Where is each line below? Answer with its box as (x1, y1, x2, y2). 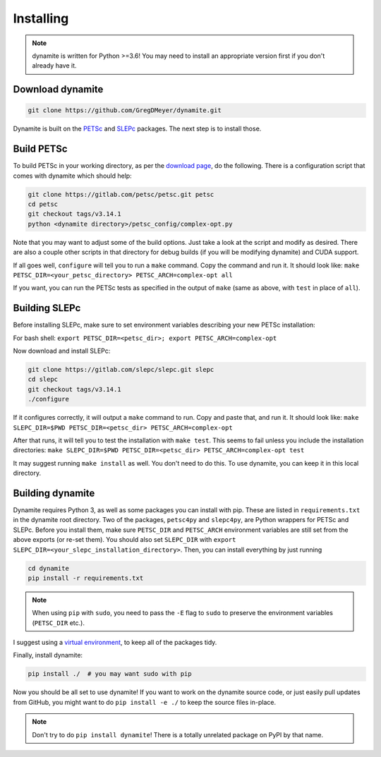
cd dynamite (28, 564, 70, 572)
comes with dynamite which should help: (13, 171, 132, 180)
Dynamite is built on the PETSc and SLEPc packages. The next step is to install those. (13, 124, 262, 133)
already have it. (32, 61, 77, 70)
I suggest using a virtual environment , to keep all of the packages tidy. (13, 638, 217, 647)
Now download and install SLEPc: (13, 346, 111, 355)
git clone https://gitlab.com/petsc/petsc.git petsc (28, 190, 214, 198)
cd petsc (28, 200, 59, 208)
